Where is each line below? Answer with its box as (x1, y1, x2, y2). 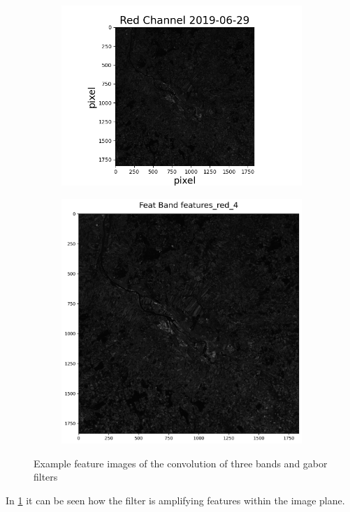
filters (34, 469, 58, 484)
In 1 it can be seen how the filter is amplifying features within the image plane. (6, 492, 345, 507)
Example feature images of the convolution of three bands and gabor (34, 455, 328, 470)
